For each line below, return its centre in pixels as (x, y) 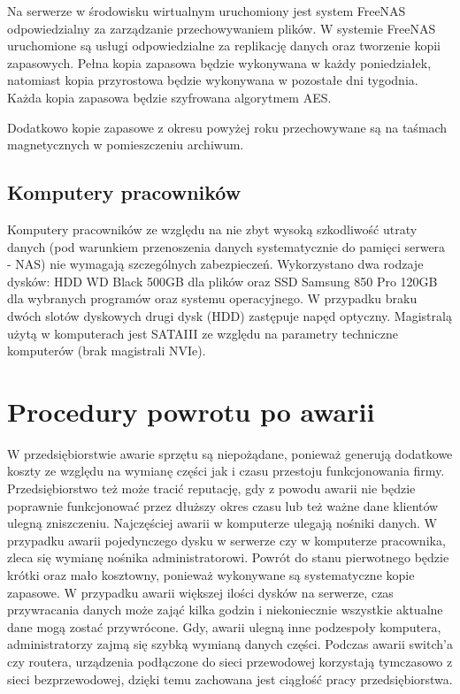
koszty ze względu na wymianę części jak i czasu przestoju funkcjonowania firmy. (226, 471)
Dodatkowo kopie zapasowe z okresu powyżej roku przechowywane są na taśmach (227, 127)
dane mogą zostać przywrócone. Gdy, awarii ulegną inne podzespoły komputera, (224, 626)
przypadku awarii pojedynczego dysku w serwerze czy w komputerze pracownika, (226, 540)
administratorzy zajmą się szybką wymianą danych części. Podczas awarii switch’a (230, 644)
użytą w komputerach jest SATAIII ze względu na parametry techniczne (203, 333)
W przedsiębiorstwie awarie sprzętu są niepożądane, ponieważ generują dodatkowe (230, 453)
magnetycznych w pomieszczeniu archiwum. (126, 145)
